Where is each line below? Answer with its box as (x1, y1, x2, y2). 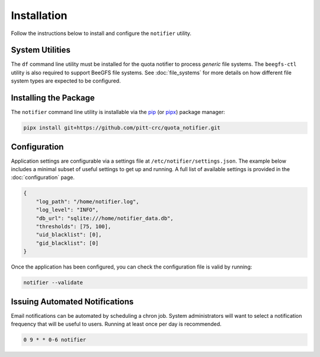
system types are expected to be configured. (11, 77, 121, 84)
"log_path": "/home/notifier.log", (36, 198, 139, 205)
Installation (11, 9, 68, 22)
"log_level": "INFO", (36, 207, 99, 213)
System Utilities (11, 45, 71, 55)
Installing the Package (11, 93, 95, 103)
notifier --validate (23, 279, 83, 286)
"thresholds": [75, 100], (36, 223, 111, 230)
